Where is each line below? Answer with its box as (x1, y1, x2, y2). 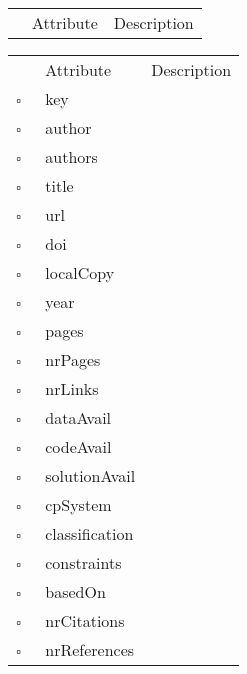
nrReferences (45, 638, 135, 661)
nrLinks (45, 377, 99, 400)
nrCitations (45, 609, 125, 632)
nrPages (45, 348, 101, 371)
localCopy (45, 261, 115, 284)
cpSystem (45, 493, 112, 516)
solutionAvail (45, 464, 136, 487)
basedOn (45, 580, 106, 603)
